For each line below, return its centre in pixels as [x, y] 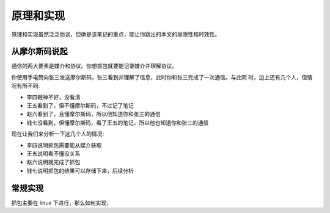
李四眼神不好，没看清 [53, 97]
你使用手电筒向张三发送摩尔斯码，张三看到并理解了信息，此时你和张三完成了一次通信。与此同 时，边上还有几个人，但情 [162, 77]
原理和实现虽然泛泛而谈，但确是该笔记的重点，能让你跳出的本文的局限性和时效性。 [116, 34]
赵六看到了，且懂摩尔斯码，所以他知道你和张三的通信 [94, 114]
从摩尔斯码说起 [39, 52]
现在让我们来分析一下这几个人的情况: [58, 134]
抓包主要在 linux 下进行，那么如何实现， [62, 203]
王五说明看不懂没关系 [53, 153]
